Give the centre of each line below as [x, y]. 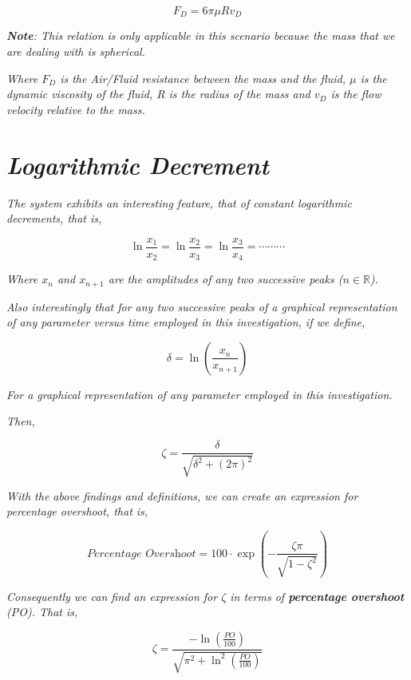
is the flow [356, 94]
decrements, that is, [54, 218]
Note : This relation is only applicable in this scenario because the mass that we [201, 36]
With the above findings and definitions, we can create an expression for [182, 495]
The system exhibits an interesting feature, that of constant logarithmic [179, 202]
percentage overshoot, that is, [77, 511]
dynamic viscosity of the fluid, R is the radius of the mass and [158, 94]
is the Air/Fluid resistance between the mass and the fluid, [203, 78]
